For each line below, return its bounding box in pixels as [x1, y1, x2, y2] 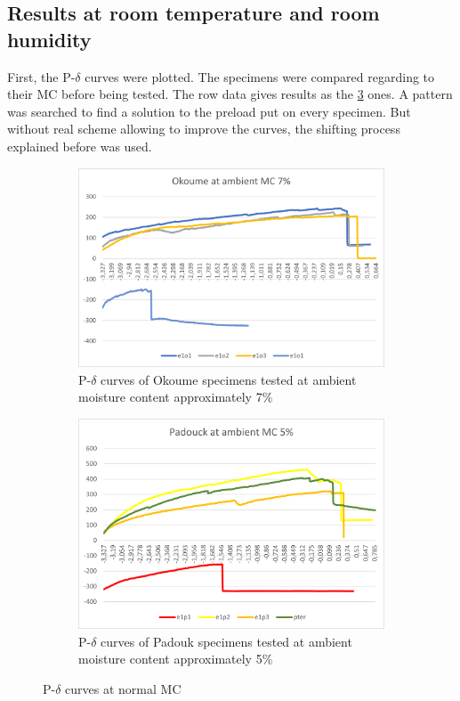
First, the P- [7, 67, 76, 86]
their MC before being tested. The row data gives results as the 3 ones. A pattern [7, 85, 453, 103]
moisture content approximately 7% [78, 387, 273, 406]
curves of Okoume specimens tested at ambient [101, 370, 357, 388]
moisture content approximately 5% [78, 649, 273, 668]
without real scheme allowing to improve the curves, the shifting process [7, 119, 400, 138]
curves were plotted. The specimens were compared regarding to [85, 67, 435, 86]
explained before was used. [7, 136, 152, 155]
